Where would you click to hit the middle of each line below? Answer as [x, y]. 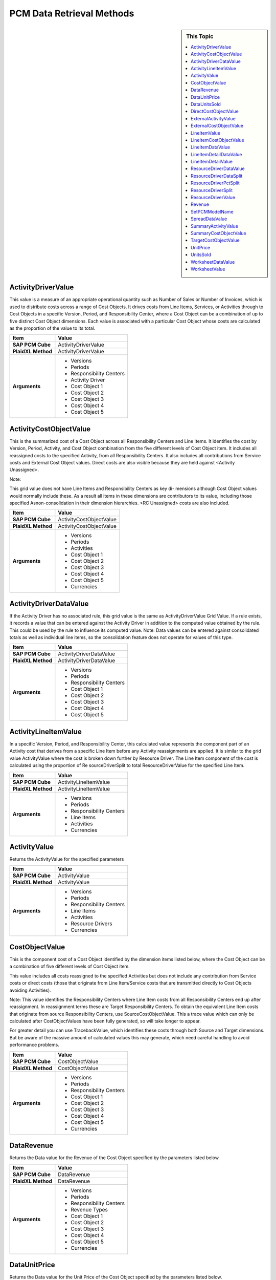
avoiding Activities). [30, 990]
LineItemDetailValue [212, 162]
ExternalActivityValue [213, 118]
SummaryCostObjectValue [218, 233]
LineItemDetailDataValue [216, 154]
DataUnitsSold [206, 104]
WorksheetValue [208, 269]
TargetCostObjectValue [215, 240]
